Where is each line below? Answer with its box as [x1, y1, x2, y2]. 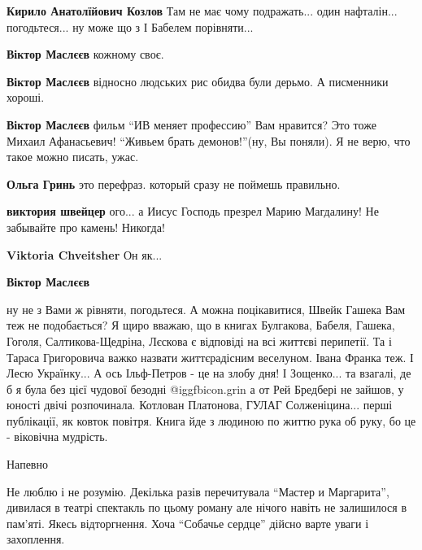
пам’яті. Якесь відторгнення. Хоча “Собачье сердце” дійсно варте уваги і [7, 514, 369, 531]
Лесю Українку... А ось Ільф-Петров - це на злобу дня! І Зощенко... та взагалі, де [7, 364, 411, 382]
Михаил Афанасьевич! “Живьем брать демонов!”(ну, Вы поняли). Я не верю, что [7, 132, 411, 149]
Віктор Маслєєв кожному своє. [7, 46, 164, 63]
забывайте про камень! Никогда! [7, 218, 165, 235]
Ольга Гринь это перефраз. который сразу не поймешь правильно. [7, 175, 341, 192]
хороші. [7, 89, 45, 106]
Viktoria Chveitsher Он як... [7, 246, 163, 263]
